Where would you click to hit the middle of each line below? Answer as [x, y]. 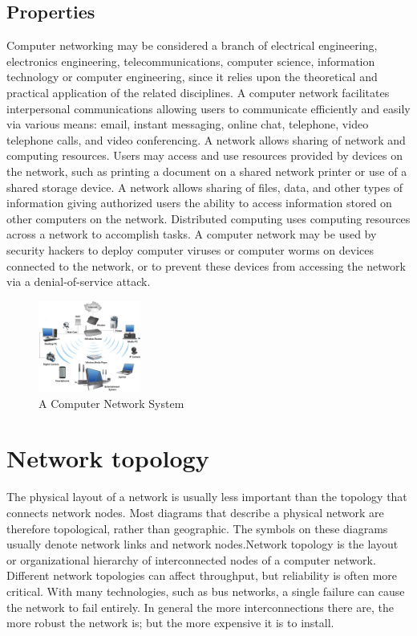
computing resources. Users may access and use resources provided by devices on [205, 155]
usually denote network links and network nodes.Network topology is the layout [202, 544]
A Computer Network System [111, 403]
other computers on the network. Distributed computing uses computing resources [208, 218]
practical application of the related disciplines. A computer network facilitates [198, 92]
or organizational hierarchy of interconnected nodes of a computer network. [191, 559]
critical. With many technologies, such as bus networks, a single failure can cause [206, 591]
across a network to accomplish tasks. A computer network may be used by [192, 234]
